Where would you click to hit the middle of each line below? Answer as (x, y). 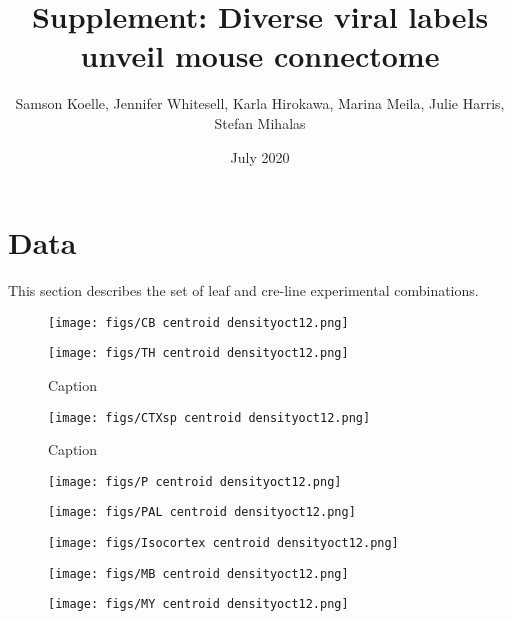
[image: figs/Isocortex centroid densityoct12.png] (223, 543)
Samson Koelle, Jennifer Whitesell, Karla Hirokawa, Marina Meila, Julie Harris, (260, 103)
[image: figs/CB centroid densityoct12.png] (198, 322)
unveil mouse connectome (260, 55)
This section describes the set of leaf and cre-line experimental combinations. (243, 290)
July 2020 (260, 156)
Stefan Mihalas (260, 122)
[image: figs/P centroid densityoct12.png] (195, 481)
